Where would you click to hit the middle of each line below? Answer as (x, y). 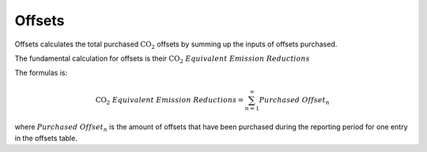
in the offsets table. (46, 138)
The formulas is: (41, 73)
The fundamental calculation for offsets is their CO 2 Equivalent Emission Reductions (162, 59)
